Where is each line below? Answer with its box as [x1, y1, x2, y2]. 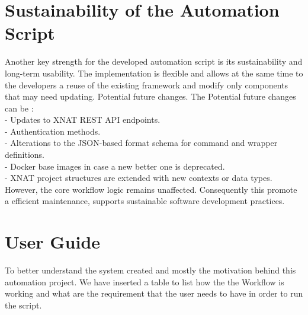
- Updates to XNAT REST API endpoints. [5, 113, 161, 126]
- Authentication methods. [5, 125, 101, 137]
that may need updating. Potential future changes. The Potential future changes [5, 90, 296, 103]
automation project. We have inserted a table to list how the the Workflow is [5, 275, 284, 288]
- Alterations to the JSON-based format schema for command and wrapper [5, 136, 278, 149]
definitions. [5, 148, 44, 161]
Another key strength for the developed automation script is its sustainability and [5, 55, 303, 68]
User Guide [5, 230, 101, 254]
